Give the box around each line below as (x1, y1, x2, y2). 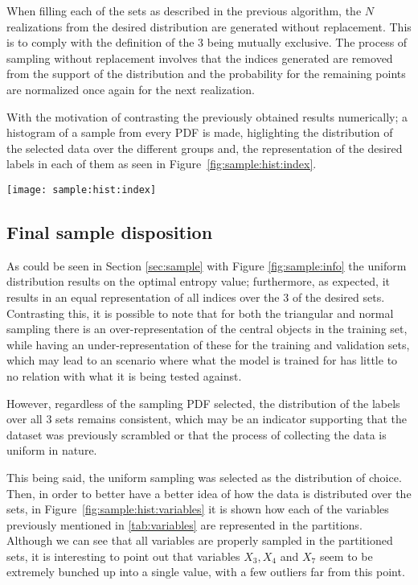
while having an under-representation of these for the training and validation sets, (6, 336, 410, 352)
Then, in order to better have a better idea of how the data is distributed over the (6, 484, 412, 501)
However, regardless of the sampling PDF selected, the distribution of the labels (6, 394, 400, 411)
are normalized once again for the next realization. (6, 80, 255, 97)
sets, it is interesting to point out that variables (6, 547, 240, 564)
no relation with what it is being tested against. (6, 367, 242, 384)
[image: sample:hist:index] (6, 183, 157, 196)
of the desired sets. (292, 288, 385, 305)
